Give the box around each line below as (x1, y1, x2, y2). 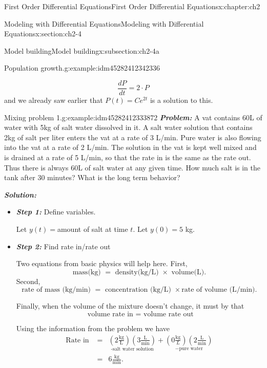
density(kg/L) (115, 268, 159, 276)
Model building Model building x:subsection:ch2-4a (4, 45, 159, 56)
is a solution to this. (150, 95, 213, 105)
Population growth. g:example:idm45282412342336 (4, 62, 160, 73)
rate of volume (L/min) (181, 286, 255, 294)
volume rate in (87, 310, 133, 318)
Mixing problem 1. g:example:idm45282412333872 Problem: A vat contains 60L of (4, 112, 262, 122)
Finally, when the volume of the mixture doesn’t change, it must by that (16, 300, 244, 311)
